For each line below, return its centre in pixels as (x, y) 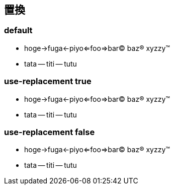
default (18, 30)
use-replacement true (48, 81)
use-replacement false (50, 132)
